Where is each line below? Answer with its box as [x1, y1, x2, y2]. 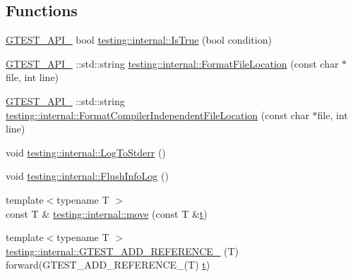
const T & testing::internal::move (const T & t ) [6, 206, 208, 221]
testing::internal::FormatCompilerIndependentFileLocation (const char [6, 107, 309, 122]
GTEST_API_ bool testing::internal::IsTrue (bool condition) [6, 32, 272, 47]
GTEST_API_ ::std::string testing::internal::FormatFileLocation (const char [6, 56, 339, 70]
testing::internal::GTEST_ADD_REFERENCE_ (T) [6, 243, 239, 258]
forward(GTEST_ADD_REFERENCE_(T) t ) [6, 257, 210, 272]
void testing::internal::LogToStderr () [6, 144, 166, 159]
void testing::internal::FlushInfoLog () [6, 168, 169, 183]
